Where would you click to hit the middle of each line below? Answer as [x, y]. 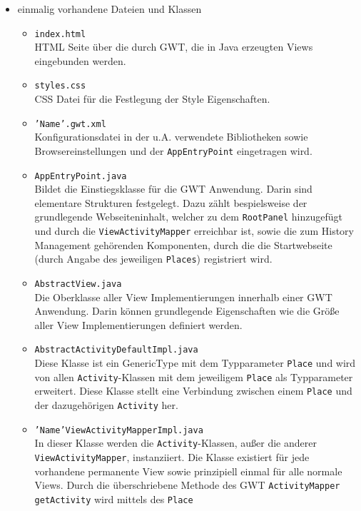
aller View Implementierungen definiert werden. [138, 324]
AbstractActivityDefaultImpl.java [116, 350]
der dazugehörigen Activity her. [106, 405]
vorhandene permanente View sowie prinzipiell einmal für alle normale [188, 471]
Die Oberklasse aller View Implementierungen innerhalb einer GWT [183, 297]
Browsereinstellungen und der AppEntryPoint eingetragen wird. [173, 150]
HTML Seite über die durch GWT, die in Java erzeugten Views [174, 47]
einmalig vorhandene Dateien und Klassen [110, 9]
